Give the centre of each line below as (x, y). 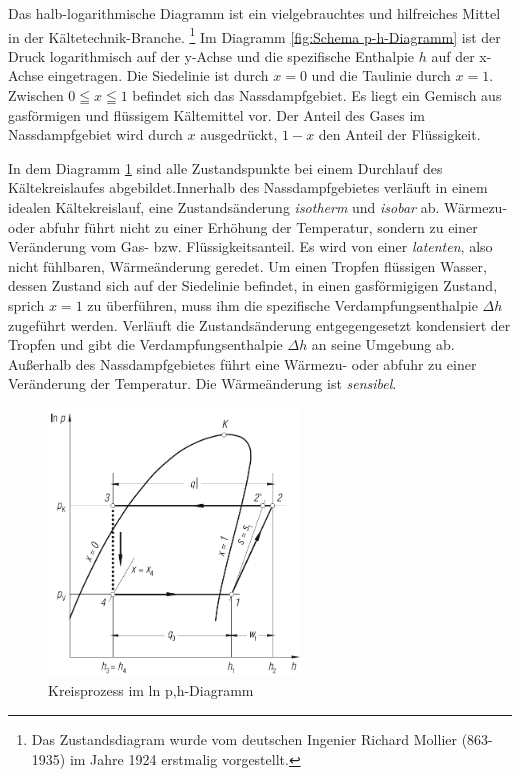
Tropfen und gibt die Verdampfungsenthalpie (145, 344)
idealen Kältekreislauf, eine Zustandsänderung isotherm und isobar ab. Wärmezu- (258, 207)
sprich (26, 304)
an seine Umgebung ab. (383, 344)
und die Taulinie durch (381, 75)
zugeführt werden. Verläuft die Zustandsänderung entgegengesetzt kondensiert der (259, 324)
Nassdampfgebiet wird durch (95, 134)
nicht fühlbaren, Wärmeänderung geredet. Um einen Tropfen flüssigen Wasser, (247, 265)
